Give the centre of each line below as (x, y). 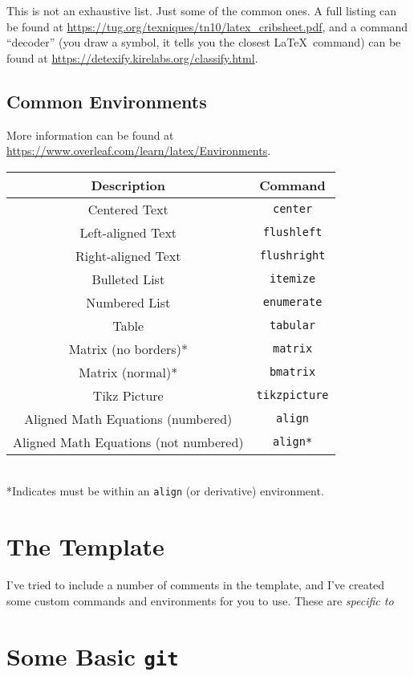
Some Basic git (93, 656)
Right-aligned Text (128, 255)
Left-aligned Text (128, 232)
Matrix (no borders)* (128, 348)
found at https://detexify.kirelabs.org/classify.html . (132, 57)
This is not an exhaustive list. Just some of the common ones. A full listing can (202, 10)
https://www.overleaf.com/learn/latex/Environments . (139, 151)
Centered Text (128, 209)
